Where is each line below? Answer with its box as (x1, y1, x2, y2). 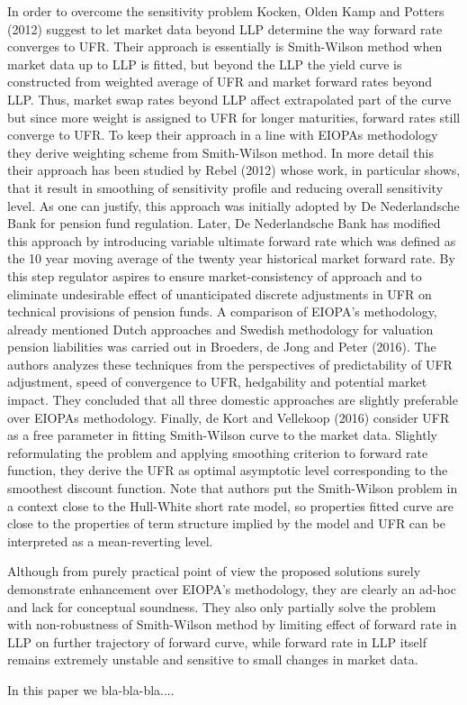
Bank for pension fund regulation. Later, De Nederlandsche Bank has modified (7, 214, 441, 233)
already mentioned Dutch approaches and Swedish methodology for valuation (7, 319, 434, 338)
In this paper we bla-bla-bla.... (7, 680, 175, 699)
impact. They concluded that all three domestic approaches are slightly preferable (7, 390, 458, 409)
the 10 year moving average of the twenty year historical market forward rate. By (7, 249, 455, 268)
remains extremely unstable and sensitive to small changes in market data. (7, 650, 418, 669)
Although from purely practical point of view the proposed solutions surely (7, 562, 421, 581)
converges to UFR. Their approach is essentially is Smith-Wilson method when (7, 37, 443, 56)
